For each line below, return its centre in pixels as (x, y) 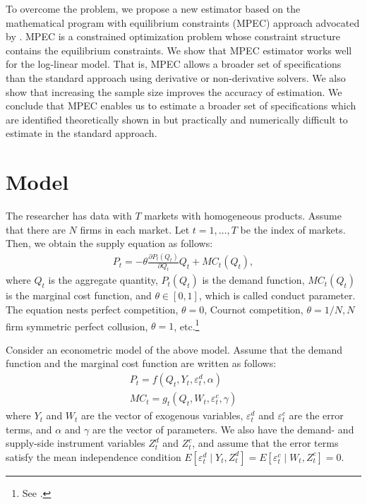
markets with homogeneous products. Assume (243, 216)
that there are (36, 229)
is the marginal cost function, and (79, 295)
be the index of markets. (293, 229)
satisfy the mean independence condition (94, 456)
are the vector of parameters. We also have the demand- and (223, 429)
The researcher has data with (69, 216)
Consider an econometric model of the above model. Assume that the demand (174, 349)
